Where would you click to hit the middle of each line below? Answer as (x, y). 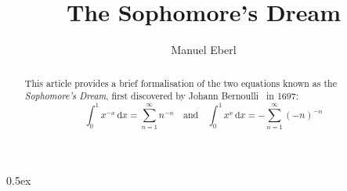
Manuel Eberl (204, 50)
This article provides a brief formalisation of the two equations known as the (181, 83)
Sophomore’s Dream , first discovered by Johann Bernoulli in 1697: (161, 96)
